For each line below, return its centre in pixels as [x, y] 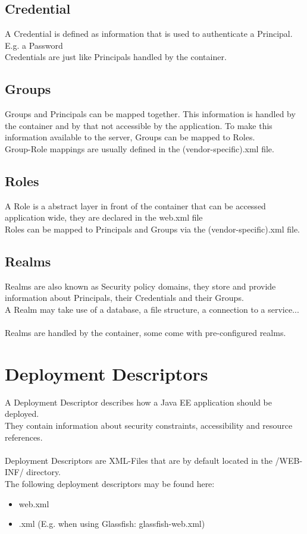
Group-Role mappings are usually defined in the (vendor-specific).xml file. [140, 148]
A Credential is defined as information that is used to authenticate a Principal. [149, 34]
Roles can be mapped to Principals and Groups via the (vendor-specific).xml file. [152, 229]
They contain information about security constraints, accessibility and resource [149, 425]
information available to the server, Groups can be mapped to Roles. [130, 137]
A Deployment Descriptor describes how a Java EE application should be [139, 402]
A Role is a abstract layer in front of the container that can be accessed [135, 205]
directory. [44, 472]
